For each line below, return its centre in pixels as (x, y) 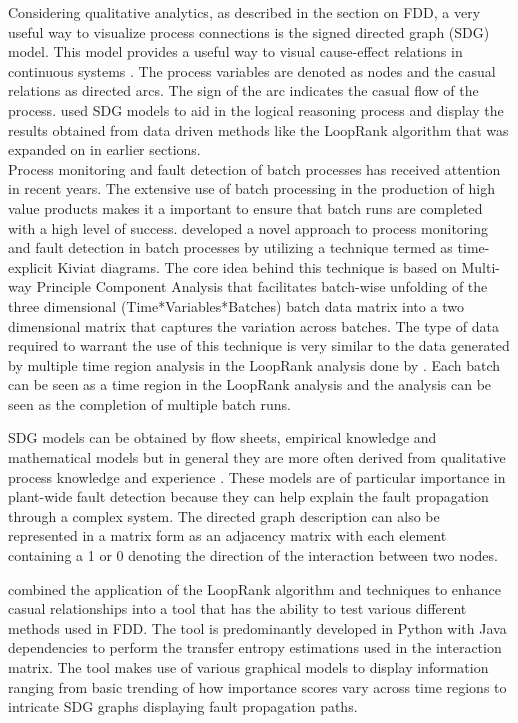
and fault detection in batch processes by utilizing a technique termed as (230, 247)
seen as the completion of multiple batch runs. (149, 403)
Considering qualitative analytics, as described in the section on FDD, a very (244, 12)
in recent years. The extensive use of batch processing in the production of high (252, 188)
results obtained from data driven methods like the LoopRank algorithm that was (258, 129)
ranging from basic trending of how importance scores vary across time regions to (257, 686)
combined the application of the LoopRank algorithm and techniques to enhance (254, 588)
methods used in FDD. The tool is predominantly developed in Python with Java (257, 627)
